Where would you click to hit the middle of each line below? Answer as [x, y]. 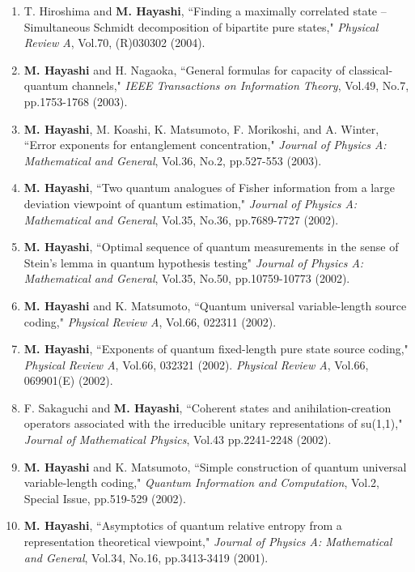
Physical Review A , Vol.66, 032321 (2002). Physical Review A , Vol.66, [196, 364]
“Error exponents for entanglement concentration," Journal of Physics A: [205, 145]
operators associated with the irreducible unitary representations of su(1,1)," [213, 423]
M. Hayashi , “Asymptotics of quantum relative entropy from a [183, 525]
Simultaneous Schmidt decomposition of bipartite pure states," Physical [201, 26]
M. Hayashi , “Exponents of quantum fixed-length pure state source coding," [216, 349]
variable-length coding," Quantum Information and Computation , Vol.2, [201, 482]
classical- [371, 69]
